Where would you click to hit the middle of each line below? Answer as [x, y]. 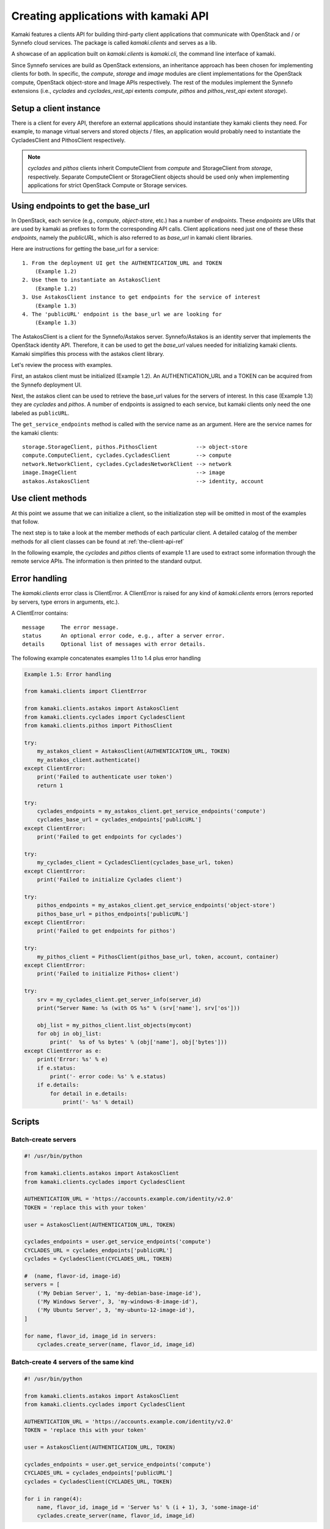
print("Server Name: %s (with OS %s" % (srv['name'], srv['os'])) [139, 1008]
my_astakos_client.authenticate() [89, 760]
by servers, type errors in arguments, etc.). [65, 602]
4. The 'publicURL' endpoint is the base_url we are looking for [122, 314]
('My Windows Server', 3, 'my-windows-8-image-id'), [118, 1302]
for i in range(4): [53, 1499]
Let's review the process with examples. [62, 365]
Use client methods [49, 498]
